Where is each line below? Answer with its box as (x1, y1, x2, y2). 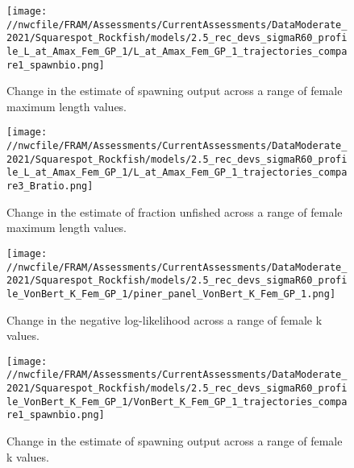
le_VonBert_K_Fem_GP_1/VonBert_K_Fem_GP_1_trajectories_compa (6, 396, 348, 408)
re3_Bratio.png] (6, 180, 94, 193)
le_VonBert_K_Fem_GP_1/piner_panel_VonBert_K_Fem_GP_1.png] (6, 288, 336, 300)
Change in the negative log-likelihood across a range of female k (6, 311, 323, 328)
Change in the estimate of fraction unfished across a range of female (6, 203, 343, 220)
